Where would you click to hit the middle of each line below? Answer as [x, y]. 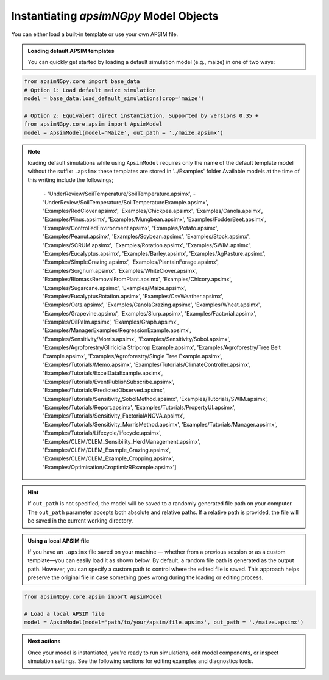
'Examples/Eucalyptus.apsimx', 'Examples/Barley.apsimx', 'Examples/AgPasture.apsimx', [154, 253]
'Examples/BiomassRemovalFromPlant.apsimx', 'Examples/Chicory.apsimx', [138, 279]
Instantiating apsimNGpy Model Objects [115, 16]
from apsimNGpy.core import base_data [82, 81]
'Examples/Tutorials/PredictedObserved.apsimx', [104, 390]
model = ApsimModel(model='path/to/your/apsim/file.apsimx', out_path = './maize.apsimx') [164, 622]
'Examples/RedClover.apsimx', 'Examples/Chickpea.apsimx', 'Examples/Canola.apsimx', [153, 211]
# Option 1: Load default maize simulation [90, 90]
